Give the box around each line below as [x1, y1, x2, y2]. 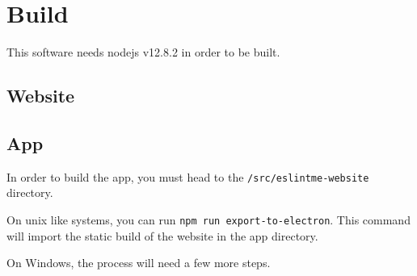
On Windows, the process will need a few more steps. [6, 254, 271, 271]
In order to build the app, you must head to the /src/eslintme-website [6, 168, 369, 185]
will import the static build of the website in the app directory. [6, 227, 318, 244]
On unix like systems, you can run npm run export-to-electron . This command [6, 211, 411, 228]
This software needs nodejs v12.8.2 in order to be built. [6, 44, 280, 61]
